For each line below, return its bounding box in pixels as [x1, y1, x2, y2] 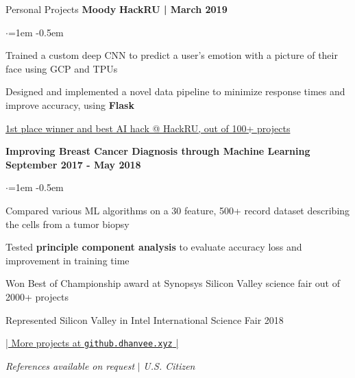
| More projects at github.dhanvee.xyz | [5, 336, 179, 350]
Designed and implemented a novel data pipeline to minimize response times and [5, 84, 345, 99]
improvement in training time [5, 253, 130, 267]
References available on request [5, 358, 135, 373]
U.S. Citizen [143, 358, 195, 373]
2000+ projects [5, 289, 69, 303]
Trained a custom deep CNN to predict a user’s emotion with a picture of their [5, 48, 338, 62]
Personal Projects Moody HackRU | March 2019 [5, 2, 228, 16]
